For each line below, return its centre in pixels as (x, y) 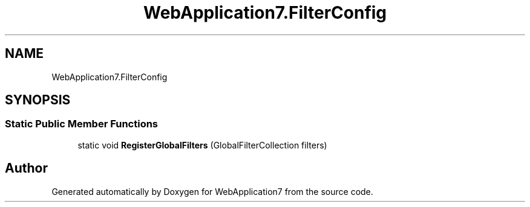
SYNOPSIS (38, 100)
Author (26, 168)
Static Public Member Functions (82, 124)
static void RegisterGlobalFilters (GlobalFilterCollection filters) (202, 145)
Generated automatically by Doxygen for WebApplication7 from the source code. (212, 191)
